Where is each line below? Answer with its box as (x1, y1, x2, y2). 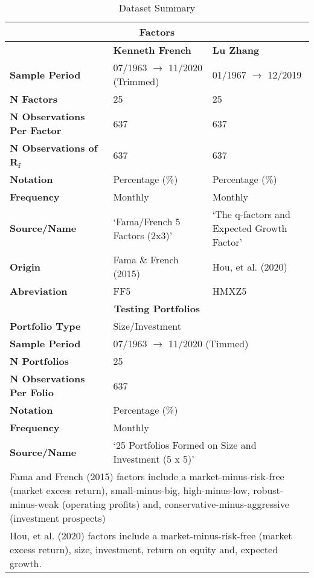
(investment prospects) (10, 511, 106, 525)
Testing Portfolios (114, 301, 200, 315)
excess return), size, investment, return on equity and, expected (10, 542, 278, 556)
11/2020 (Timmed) (168, 336, 249, 350)
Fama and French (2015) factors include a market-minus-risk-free (10, 469, 284, 483)
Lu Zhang (212, 43, 260, 57)
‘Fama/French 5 (113, 214, 181, 228)
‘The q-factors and (212, 207, 290, 221)
